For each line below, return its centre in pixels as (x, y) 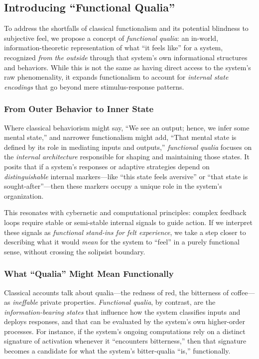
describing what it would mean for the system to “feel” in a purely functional (122, 242)
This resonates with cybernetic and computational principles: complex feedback (125, 212)
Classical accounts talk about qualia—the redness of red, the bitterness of (116, 292)
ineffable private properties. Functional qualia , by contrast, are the (114, 302)
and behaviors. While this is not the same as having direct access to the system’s (128, 67)
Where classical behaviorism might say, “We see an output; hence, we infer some (127, 127)
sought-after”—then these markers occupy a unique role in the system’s (113, 186)
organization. (24, 195)
